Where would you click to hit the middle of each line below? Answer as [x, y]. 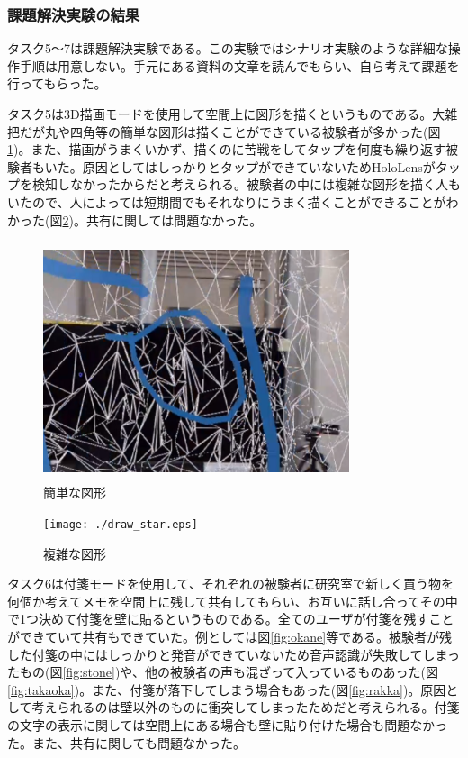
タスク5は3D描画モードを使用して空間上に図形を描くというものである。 [220, 114]
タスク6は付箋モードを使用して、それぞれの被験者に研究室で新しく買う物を [230, 584]
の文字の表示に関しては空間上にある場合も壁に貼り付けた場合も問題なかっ [228, 724]
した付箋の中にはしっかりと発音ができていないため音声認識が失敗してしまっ [234, 654]
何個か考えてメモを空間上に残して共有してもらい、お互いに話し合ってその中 [233, 601]
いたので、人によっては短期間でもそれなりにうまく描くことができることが [227, 201]
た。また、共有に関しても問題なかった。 [126, 742]
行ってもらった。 [57, 83]
